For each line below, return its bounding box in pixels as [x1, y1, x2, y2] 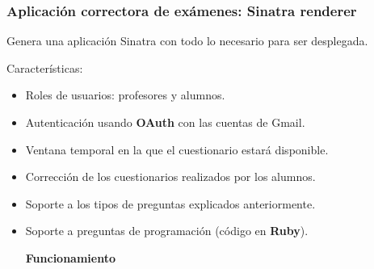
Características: [6, 59, 83, 76]
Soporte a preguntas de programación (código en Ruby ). [25, 222, 309, 239]
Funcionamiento [25, 249, 116, 266]
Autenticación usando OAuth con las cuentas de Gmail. [25, 114, 305, 130]
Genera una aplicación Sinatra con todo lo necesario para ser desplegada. [6, 32, 368, 49]
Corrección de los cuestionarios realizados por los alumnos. [25, 168, 316, 185]
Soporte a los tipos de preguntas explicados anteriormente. [25, 195, 316, 212]
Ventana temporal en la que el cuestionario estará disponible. [25, 141, 329, 158]
